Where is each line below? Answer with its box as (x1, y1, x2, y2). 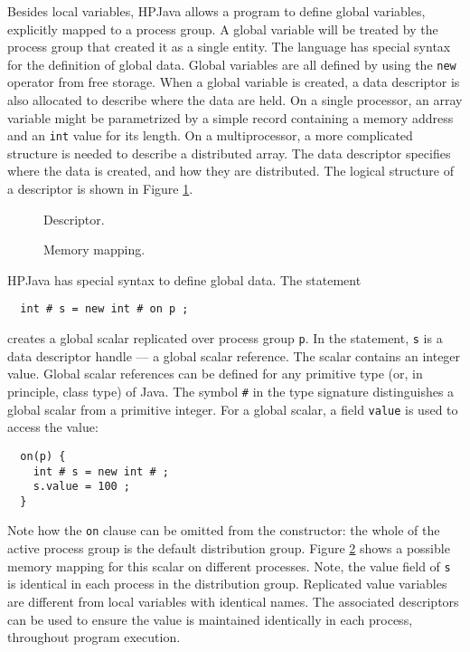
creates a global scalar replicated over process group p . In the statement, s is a (7, 329, 443, 348)
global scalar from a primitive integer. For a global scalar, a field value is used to (7, 399, 458, 418)
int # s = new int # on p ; (20, 302, 189, 316)
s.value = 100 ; (33, 480, 131, 494)
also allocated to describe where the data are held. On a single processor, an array (7, 91, 463, 110)
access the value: (7, 417, 99, 436)
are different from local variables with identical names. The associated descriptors (7, 591, 459, 610)
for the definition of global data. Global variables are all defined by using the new (7, 54, 456, 73)
